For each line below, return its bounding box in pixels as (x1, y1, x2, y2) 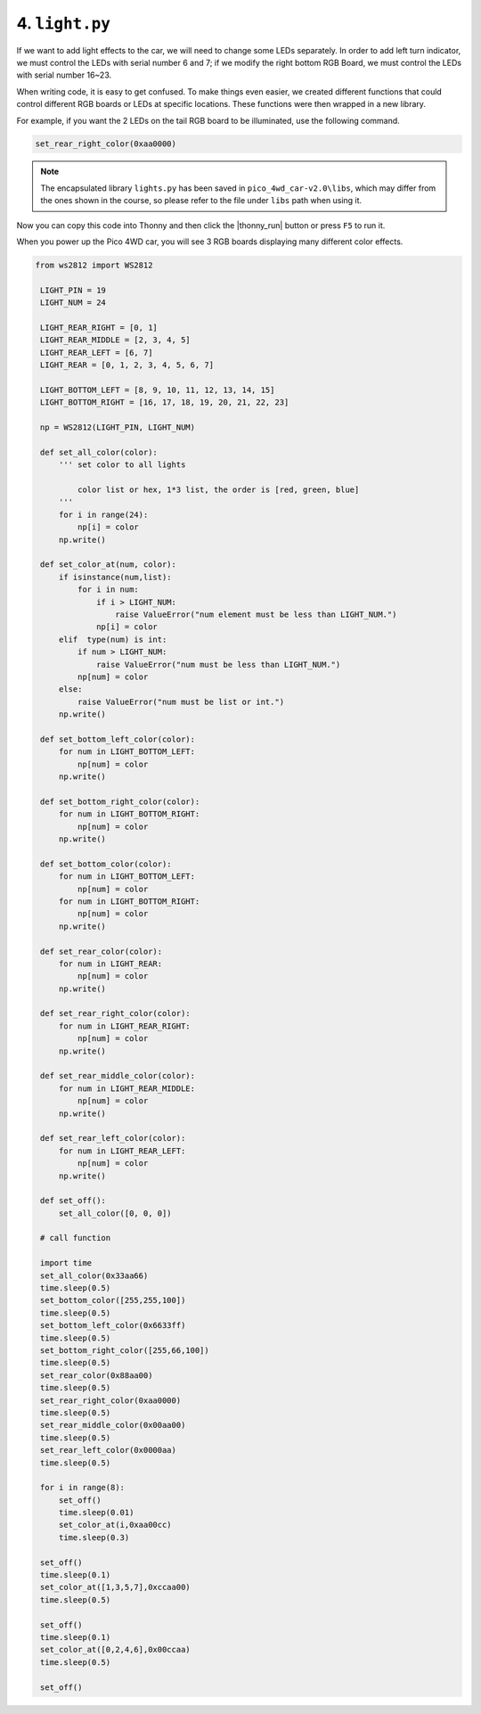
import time (40, 1258, 93, 1268)
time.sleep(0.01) (58, 1507, 135, 1518)
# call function (40, 1233, 111, 1243)
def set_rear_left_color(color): (40, 1133, 186, 1144)
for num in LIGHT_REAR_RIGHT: (58, 1021, 191, 1031)
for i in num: (77, 585, 140, 595)
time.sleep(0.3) (58, 1532, 130, 1542)
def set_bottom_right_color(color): (40, 796, 200, 807)
